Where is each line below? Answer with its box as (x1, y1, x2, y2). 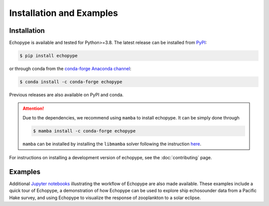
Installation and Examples (9, 7, 118, 18)
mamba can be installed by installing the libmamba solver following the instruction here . (22, 141, 202, 147)
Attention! (22, 105, 44, 111)
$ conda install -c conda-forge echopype (19, 79, 123, 85)
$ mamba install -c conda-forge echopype (33, 128, 136, 134)
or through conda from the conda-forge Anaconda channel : (9, 66, 132, 72)
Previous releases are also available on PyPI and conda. (9, 92, 124, 98)
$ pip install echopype (19, 53, 78, 59)
